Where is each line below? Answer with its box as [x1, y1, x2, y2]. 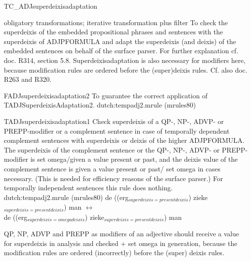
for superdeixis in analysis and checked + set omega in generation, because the [4, 238, 237, 248]
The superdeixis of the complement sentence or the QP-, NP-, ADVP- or [4, 144, 220, 154]
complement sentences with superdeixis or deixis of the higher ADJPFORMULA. [4, 135, 245, 145]
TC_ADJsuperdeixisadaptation [4, 1, 98, 11]
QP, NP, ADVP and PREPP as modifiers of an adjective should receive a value [4, 229, 239, 239]
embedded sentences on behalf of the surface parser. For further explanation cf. [4, 46, 238, 56]
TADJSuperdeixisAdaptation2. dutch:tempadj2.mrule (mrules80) [4, 100, 196, 110]
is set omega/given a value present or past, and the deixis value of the [30, 154, 238, 164]
